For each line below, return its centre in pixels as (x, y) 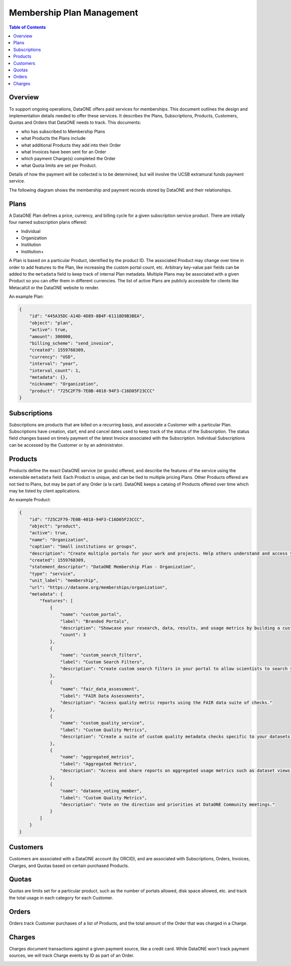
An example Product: (30, 500)
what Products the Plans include (53, 138)
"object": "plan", (51, 323)
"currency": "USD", (53, 357)
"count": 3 (73, 635)
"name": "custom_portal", (91, 614)
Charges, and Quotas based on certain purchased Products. (69, 866)
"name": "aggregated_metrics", (97, 757)
